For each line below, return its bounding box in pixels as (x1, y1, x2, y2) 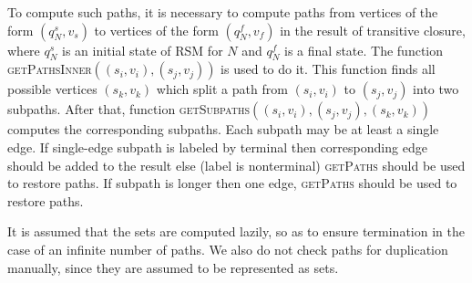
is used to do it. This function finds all (221, 59, 436, 79)
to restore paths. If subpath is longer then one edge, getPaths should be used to (7, 173, 457, 193)
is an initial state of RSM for (62, 40, 223, 59)
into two (413, 79, 459, 99)
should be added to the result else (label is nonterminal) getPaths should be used (7, 155, 466, 174)
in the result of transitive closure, (280, 20, 466, 39)
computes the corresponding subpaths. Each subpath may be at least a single (7, 120, 439, 139)
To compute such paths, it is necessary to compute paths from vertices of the (7, 3, 438, 21)
